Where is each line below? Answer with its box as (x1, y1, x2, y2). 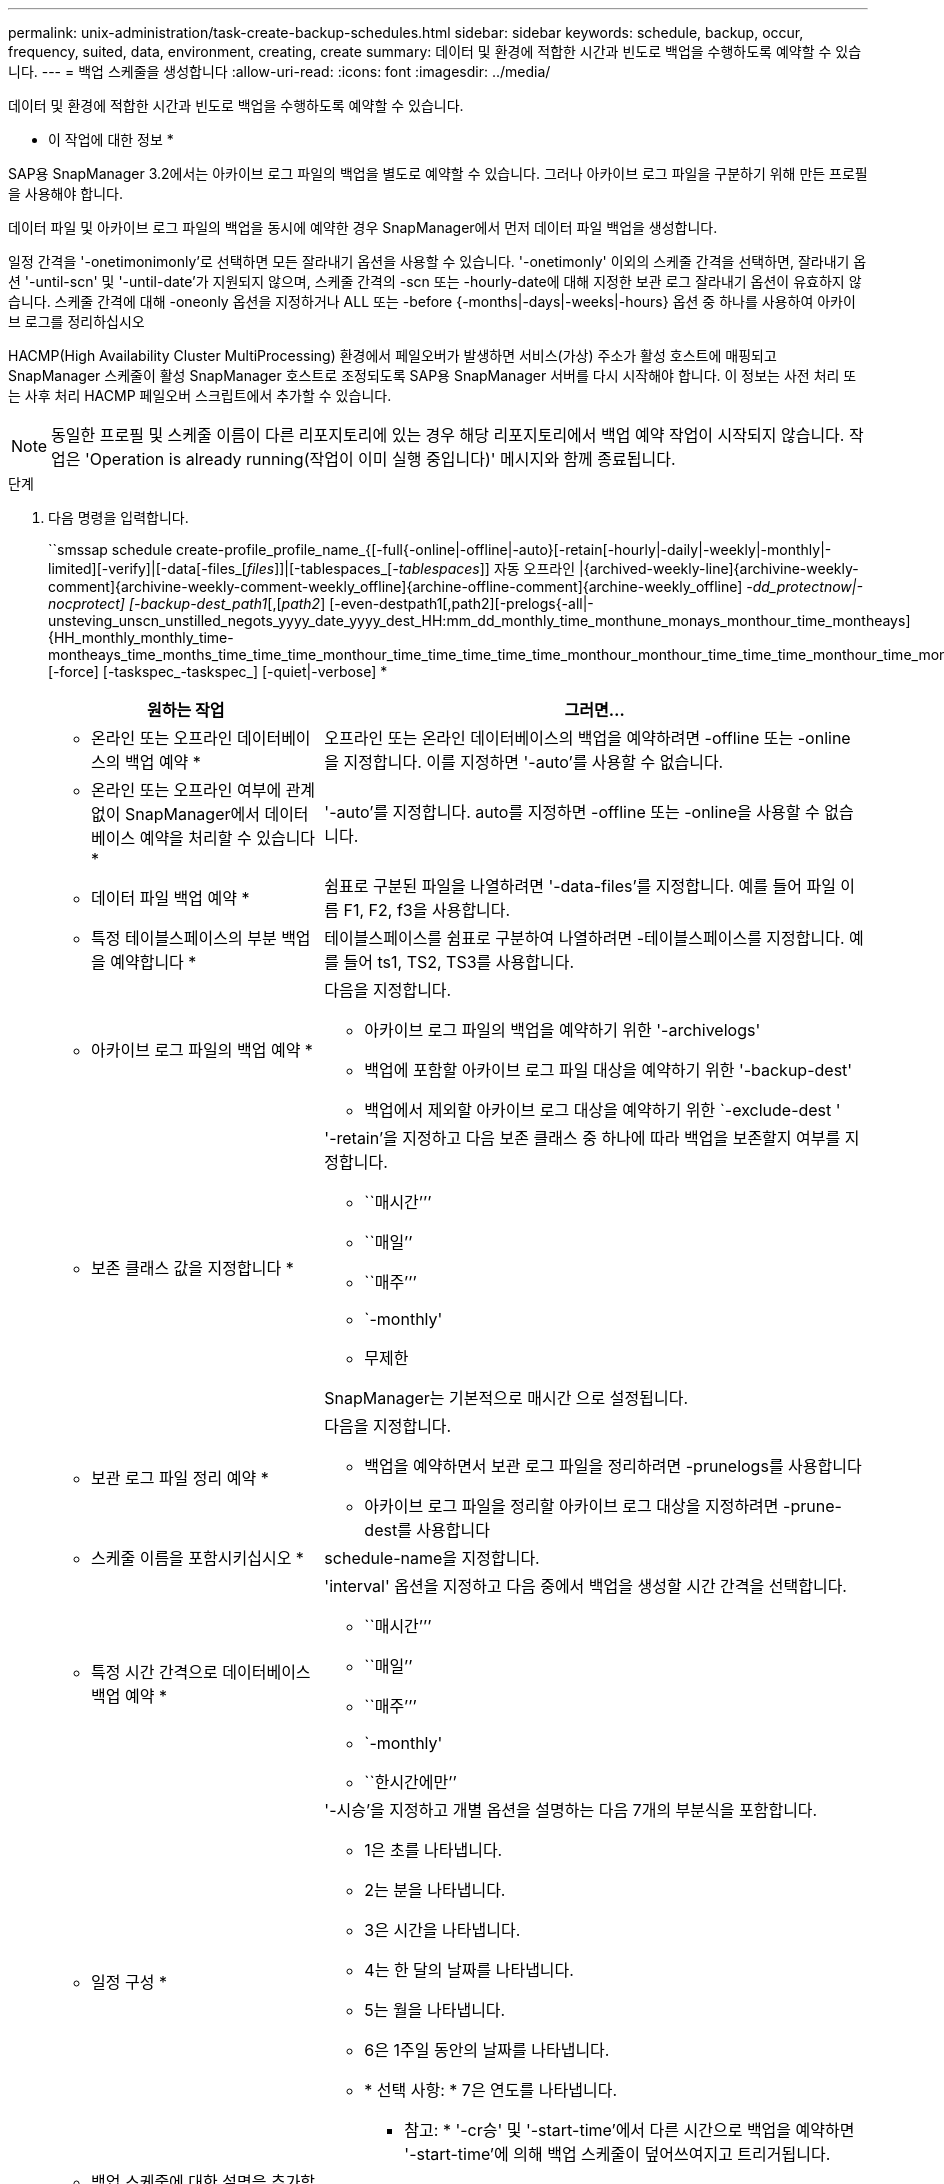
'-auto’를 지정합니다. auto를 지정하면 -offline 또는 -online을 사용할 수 (324, 802, 820, 822)
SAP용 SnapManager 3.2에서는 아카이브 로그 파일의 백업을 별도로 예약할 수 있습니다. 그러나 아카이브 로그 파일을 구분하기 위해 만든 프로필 (8, 165, 868, 182)
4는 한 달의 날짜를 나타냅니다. (364, 1960, 574, 1980)
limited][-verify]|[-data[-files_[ (48, 560, 247, 577)
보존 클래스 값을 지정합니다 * (91, 1258, 294, 1278)
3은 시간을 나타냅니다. (364, 1920, 521, 1940)
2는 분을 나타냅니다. (364, 1880, 506, 1900)
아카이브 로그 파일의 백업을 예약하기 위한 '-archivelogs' (364, 1020, 761, 1040)
